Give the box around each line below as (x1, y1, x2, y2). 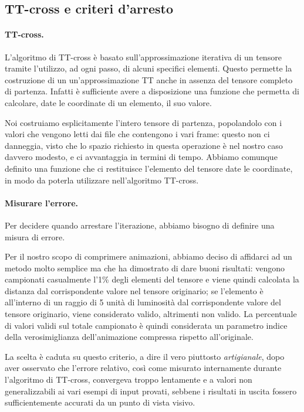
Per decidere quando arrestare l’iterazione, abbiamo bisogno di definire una (5, 219, 275, 231)
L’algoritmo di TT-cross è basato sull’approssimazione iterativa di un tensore (5, 50, 282, 63)
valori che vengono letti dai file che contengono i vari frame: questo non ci (5, 128, 270, 140)
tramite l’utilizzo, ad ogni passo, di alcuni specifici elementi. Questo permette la (5, 62, 292, 74)
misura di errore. (5, 230, 65, 243)
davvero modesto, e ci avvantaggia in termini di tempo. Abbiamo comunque (5, 151, 278, 163)
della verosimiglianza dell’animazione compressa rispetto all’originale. (5, 331, 254, 343)
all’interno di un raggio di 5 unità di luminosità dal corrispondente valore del (5, 296, 281, 308)
